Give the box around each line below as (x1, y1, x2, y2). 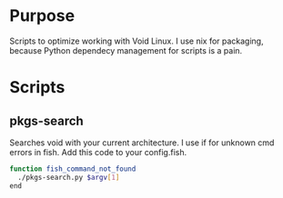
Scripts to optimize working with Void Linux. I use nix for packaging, (9, 35, 264, 46)
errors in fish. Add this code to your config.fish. (9, 146, 187, 157)
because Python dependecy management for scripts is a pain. (9, 45, 243, 55)
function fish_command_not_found (9, 164, 136, 173)
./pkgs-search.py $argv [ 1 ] (17, 173, 120, 182)
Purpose (9, 5, 76, 26)
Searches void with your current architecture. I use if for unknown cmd (9, 137, 275, 148)
